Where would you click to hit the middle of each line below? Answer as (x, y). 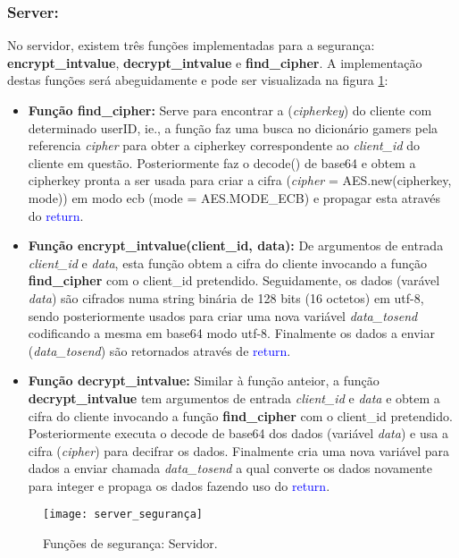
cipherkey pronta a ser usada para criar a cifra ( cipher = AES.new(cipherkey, (240, 180)
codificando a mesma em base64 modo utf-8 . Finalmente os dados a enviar (231, 333)
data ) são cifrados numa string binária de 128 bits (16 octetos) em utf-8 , (226, 297)
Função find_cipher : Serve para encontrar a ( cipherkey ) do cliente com (230, 110)
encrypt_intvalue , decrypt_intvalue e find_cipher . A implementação (215, 62)
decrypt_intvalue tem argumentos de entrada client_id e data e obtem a (234, 397)
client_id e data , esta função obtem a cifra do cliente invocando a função (227, 262)
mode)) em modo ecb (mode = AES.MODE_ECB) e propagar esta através (234, 197)
